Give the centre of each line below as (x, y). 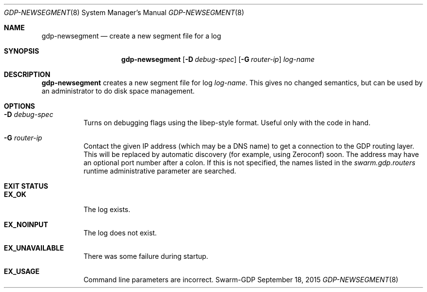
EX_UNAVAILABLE (34, 248)
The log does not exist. (120, 233)
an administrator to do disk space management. (118, 91)
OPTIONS (19, 106)
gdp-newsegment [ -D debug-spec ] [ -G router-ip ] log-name (218, 59)
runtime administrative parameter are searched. (160, 171)
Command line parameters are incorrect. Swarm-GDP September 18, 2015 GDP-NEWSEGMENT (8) (241, 280)
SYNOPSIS (22, 51)
